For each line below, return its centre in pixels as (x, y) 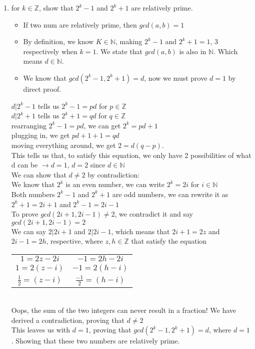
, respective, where (74, 241)
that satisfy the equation (169, 241)
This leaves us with (41, 330)
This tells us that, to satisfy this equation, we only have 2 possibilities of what (131, 155)
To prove (25, 214)
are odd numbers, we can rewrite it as (170, 194)
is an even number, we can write (115, 184)
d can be (24, 165)
